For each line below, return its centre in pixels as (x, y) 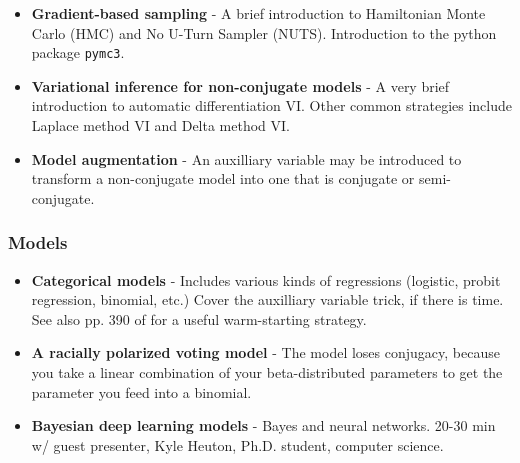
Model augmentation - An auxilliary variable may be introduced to (246, 158)
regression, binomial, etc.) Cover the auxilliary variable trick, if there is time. (267, 299)
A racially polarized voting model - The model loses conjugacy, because (265, 352)
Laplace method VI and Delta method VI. (161, 125)
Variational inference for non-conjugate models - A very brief (240, 85)
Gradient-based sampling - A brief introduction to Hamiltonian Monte (258, 13)
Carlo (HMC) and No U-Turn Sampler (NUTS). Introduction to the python (264, 32)
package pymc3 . (78, 52)
